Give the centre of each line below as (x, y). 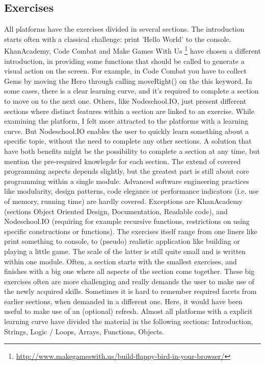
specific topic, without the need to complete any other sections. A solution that (128, 141)
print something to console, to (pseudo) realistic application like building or (122, 241)
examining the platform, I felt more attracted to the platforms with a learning (126, 121)
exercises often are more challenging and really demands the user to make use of (129, 281)
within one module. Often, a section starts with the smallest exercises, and (121, 261)
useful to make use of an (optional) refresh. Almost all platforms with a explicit (128, 311)
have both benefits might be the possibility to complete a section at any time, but (132, 151)
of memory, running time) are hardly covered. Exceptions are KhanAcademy (123, 201)
